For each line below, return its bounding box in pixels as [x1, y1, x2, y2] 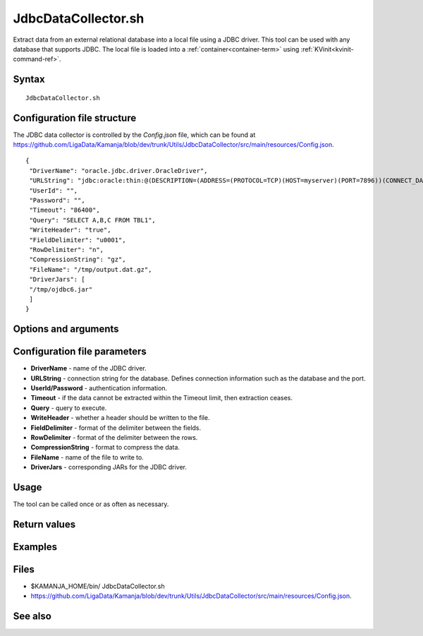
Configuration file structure [13, 112, 137, 124]
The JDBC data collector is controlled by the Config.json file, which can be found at [13, 131, 256, 139]
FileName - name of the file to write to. [30, 452, 144, 462]
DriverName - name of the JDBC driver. [30, 364, 147, 373]
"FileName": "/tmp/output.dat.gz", [29, 265, 152, 273]
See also [13, 611, 52, 623]
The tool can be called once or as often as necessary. [13, 500, 169, 508]
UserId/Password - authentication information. [30, 383, 168, 392]
